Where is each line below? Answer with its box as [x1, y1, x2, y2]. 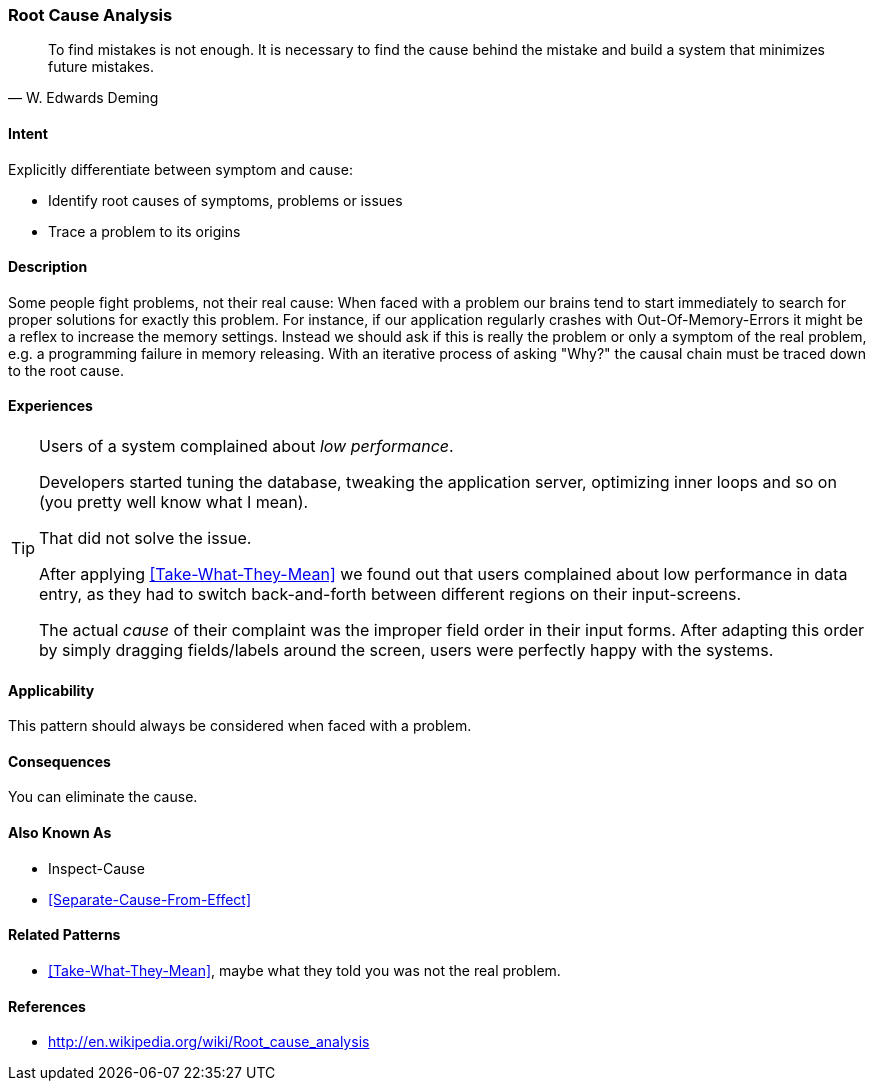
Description [8, 258, 88, 276]
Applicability [8, 681, 95, 699]
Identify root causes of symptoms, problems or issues [48, 191, 403, 209]
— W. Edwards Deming [8, 89, 159, 107]
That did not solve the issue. [39, 528, 252, 549]
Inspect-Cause [48, 859, 145, 877]
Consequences [8, 752, 111, 770]
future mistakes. [48, 58, 154, 76]
